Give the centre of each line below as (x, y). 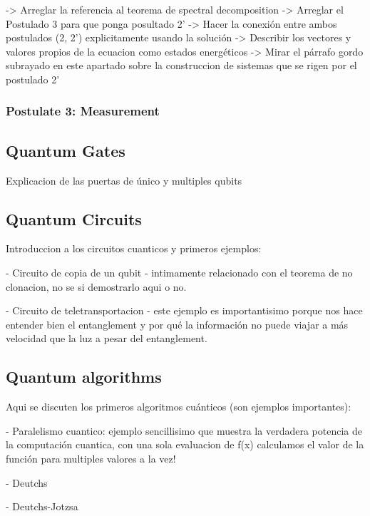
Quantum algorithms (84, 377)
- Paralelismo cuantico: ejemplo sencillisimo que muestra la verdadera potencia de (184, 430)
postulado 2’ (33, 79)
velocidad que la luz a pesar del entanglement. (107, 338)
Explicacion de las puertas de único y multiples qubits (124, 180)
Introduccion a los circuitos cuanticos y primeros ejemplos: (134, 248)
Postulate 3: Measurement (83, 111)
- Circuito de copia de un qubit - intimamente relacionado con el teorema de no (179, 272)
